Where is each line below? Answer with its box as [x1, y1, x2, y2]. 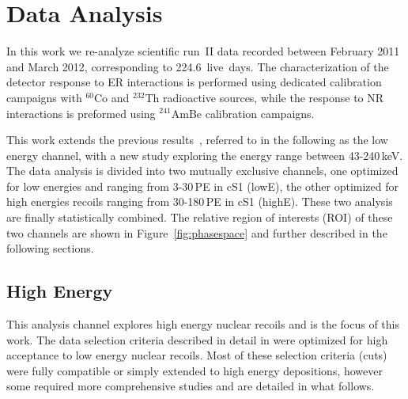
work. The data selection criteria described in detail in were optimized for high [6, 331, 388, 348]
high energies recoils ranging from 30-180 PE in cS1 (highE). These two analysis [6, 193, 393, 210]
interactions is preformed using [6, 104, 156, 121]
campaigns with [6, 89, 82, 105]
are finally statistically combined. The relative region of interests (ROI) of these [6, 209, 393, 226]
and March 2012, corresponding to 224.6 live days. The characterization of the [6, 58, 389, 74]
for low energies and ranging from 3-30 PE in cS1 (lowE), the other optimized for [6, 177, 399, 194]
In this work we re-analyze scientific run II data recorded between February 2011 [6, 43, 400, 59]
